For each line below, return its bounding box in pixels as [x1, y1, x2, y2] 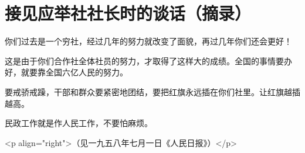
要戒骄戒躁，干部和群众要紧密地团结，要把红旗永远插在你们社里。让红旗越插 [5, 85, 300, 98]
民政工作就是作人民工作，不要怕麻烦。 [5, 117, 152, 129]
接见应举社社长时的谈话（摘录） [5, 1, 252, 25]
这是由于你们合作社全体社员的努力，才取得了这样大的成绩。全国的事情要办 [5, 54, 292, 67]
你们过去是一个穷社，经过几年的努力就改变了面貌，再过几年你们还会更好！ [5, 35, 292, 47]
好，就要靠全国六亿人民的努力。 [5, 66, 128, 78]
